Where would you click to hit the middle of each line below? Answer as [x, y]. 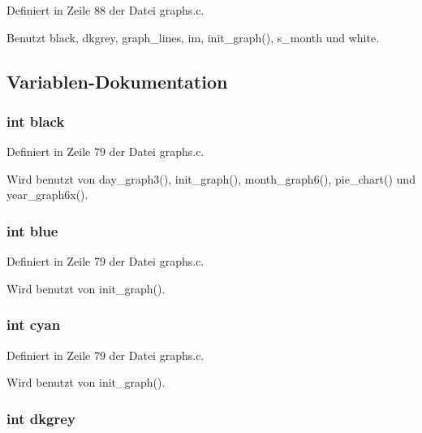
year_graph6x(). [47, 195]
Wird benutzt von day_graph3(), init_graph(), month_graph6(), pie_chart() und [211, 178]
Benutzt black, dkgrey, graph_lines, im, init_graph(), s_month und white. [193, 37]
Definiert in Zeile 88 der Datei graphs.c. [105, 10]
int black [36, 121]
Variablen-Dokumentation [117, 81]
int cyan [34, 325]
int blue [32, 230]
